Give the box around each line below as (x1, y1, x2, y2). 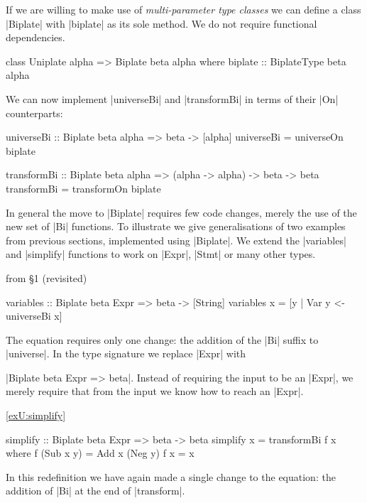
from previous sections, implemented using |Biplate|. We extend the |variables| (6, 232, 346, 247)
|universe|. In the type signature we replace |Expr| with (6, 346, 246, 361)
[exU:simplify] (6, 408, 66, 423)
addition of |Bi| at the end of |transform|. (6, 483, 185, 498)
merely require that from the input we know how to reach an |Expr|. (6, 384, 304, 399)
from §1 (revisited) (6, 270, 87, 285)
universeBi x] (6, 308, 62, 323)
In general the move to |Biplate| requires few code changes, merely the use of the (6, 205, 357, 220)
